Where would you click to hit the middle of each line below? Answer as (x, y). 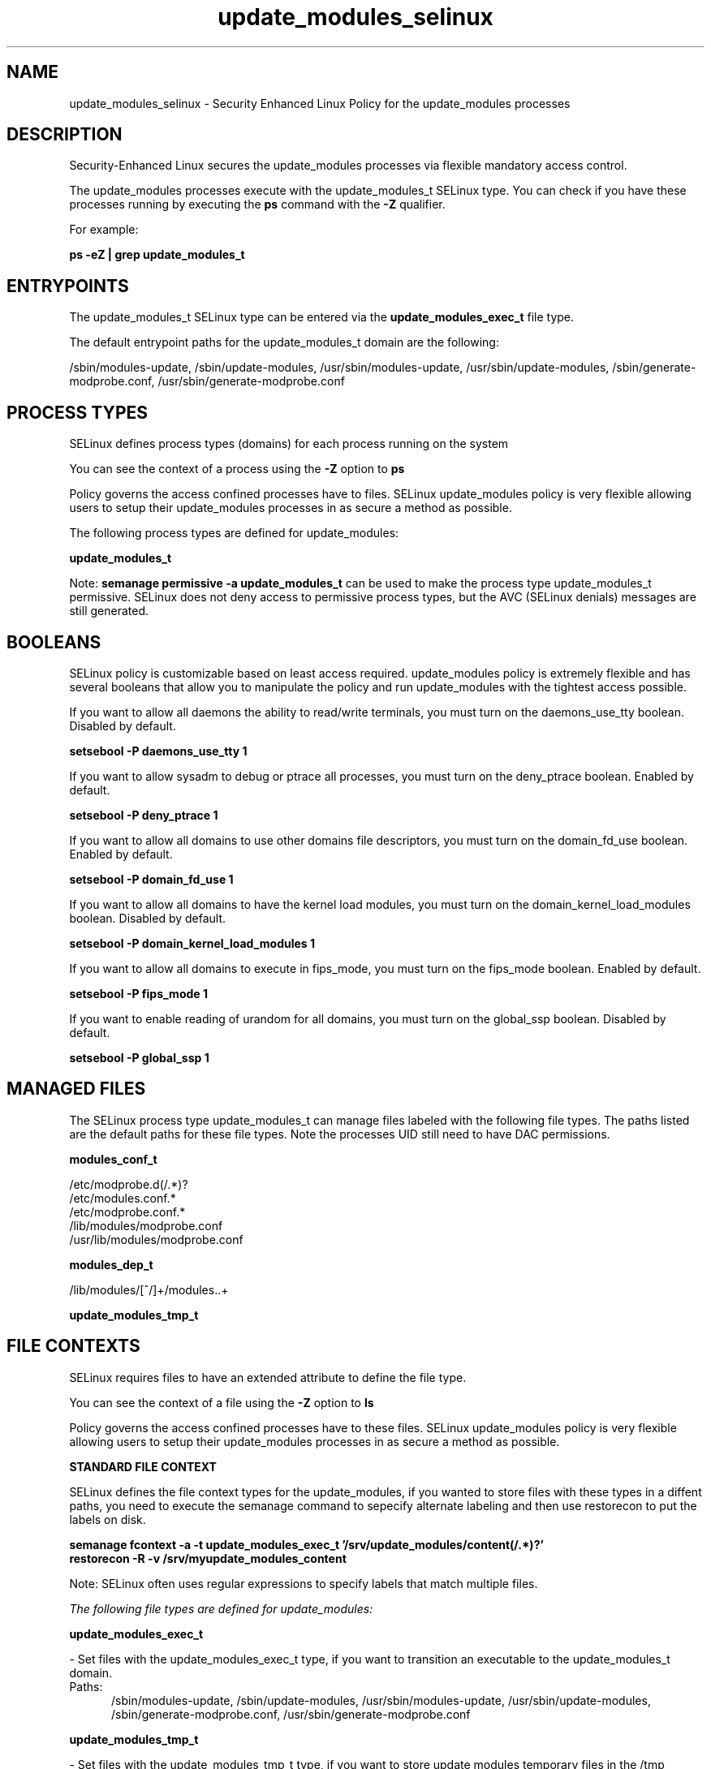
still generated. (109, 611)
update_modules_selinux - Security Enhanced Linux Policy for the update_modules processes (320, 103)
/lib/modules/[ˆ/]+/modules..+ (149, 1289)
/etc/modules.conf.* (123, 1198)
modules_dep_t (111, 1264)
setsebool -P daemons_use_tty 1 (158, 751)
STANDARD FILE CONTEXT (143, 1466)
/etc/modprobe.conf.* (127, 1212)
